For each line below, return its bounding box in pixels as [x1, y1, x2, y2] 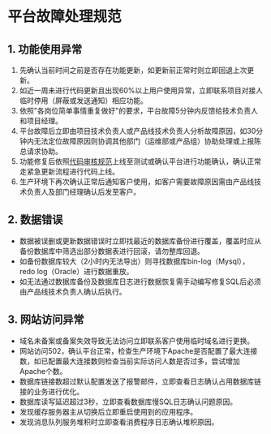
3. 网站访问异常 [7, 313, 84, 327]
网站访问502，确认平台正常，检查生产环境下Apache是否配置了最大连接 [19, 346, 258, 355]
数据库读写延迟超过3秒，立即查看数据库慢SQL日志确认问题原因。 [19, 397, 238, 406]
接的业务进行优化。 [19, 386, 84, 396]
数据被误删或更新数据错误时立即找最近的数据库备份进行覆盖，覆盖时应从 [19, 236, 261, 246]
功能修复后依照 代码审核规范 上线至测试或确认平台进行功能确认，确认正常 [19, 157, 261, 166]
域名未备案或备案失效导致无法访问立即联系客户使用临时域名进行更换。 [19, 336, 255, 346]
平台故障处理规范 [7, 7, 123, 26]
